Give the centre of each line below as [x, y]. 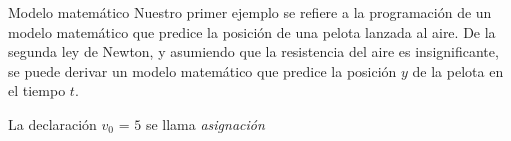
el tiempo [37, 90]
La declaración [52, 123]
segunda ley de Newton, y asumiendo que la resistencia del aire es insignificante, [253, 51]
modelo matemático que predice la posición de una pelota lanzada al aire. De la [252, 31]
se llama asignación [205, 123]
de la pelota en [458, 70]
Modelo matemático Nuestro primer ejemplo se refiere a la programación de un [250, 12]
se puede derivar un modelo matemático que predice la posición [202, 70]
